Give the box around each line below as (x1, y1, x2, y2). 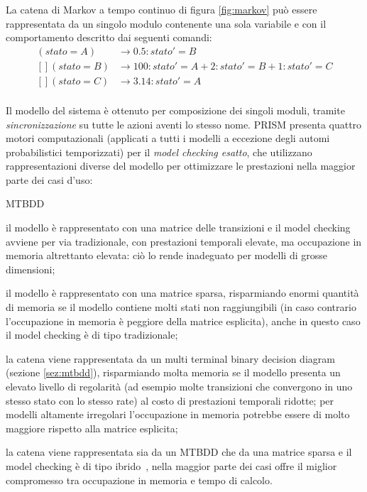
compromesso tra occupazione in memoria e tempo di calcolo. (6, 472, 273, 487)
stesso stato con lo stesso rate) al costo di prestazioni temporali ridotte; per (6, 393, 334, 408)
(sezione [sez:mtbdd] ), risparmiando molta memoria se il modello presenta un (6, 365, 341, 380)
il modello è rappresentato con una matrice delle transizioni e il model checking (6, 220, 351, 235)
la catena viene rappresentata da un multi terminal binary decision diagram (6, 351, 335, 366)
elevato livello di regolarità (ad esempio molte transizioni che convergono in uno (6, 379, 353, 393)
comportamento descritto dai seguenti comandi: (6, 30, 212, 45)
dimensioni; (6, 261, 55, 276)
